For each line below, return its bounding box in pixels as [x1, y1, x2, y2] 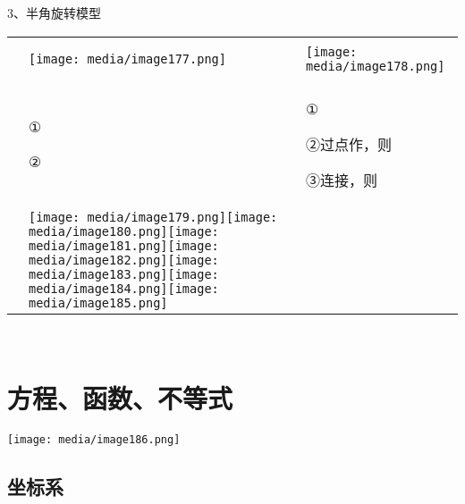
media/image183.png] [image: [29, 266, 219, 281]
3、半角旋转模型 [7, 4, 101, 21]
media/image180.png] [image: [29, 223, 219, 239]
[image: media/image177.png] [29, 51, 226, 66]
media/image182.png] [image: [29, 252, 219, 267]
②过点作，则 [305, 133, 392, 155]
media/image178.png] [305, 58, 445, 73]
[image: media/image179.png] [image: [29, 209, 278, 224]
